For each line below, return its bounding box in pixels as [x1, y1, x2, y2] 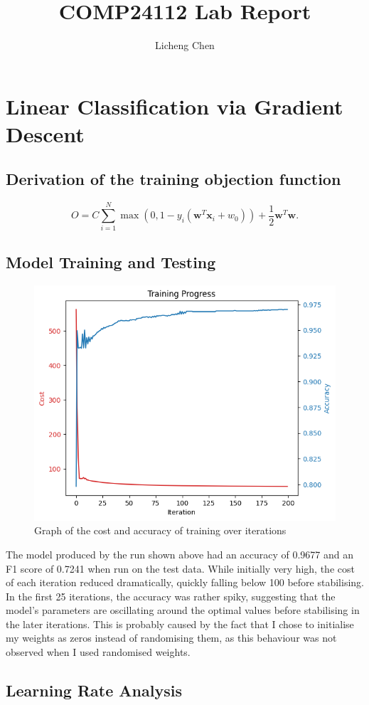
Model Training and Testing [6, 250, 216, 272]
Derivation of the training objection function [6, 168, 341, 190]
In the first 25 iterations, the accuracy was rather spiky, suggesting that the [6, 588, 336, 603]
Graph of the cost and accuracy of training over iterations [34, 523, 287, 538]
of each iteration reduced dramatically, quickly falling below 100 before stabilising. [6, 575, 364, 590]
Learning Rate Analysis [6, 679, 182, 701]
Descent [6, 119, 85, 148]
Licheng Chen [155, 38, 215, 53]
